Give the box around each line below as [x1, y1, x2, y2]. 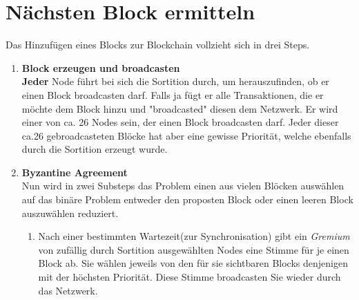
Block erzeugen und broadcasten [21, 60, 180, 75]
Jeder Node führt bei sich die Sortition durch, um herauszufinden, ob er [21, 74, 329, 88]
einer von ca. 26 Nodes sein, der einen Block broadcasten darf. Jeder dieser [21, 115, 339, 129]
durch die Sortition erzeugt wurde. [21, 142, 168, 156]
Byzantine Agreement [21, 165, 128, 179]
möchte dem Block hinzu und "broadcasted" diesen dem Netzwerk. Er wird [21, 101, 338, 115]
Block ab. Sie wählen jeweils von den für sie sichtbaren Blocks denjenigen [38, 256, 348, 270]
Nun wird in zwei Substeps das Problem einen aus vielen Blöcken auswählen [21, 178, 345, 193]
